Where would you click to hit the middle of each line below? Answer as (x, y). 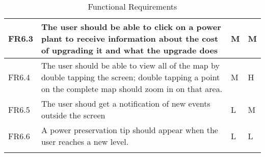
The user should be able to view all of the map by (130, 65)
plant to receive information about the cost (130, 38)
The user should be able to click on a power (131, 27)
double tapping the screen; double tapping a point (130, 77)
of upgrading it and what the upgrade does (129, 50)
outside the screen (73, 115)
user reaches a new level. (85, 142)
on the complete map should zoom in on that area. (132, 89)
